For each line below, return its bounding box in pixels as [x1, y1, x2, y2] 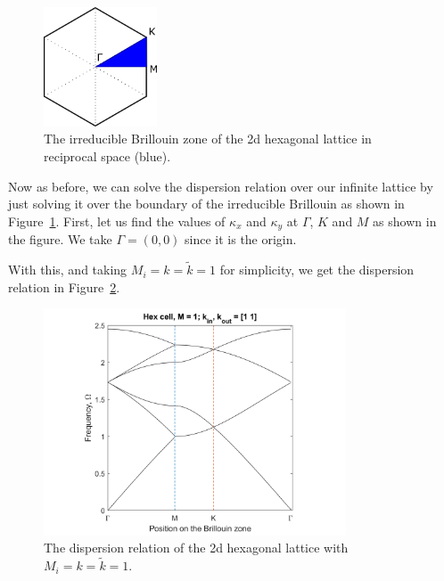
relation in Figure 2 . [8, 277, 120, 296]
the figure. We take [8, 230, 112, 249]
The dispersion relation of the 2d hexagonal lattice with [44, 538, 349, 557]
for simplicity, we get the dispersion [219, 260, 415, 279]
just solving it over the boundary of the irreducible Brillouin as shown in [8, 194, 405, 213]
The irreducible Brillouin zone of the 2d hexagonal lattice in [44, 129, 372, 148]
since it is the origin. [185, 230, 297, 249]
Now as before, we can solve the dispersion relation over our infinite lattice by [8, 176, 433, 195]
